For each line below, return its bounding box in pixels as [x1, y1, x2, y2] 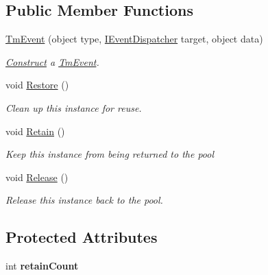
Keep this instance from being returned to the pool [5, 147, 215, 161]
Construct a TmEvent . [5, 54, 99, 69]
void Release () [5, 169, 69, 184]
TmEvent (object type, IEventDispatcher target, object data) [5, 32, 263, 46]
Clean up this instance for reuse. [5, 100, 142, 115]
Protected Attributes [5, 226, 158, 248]
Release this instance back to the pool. [5, 193, 163, 207]
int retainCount [5, 259, 79, 273]
